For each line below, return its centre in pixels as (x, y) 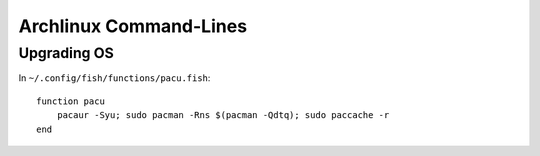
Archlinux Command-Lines (133, 26)
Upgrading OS (66, 53)
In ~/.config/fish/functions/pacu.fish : (114, 78)
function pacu (70, 101)
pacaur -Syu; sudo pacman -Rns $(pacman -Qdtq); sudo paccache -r (223, 115)
